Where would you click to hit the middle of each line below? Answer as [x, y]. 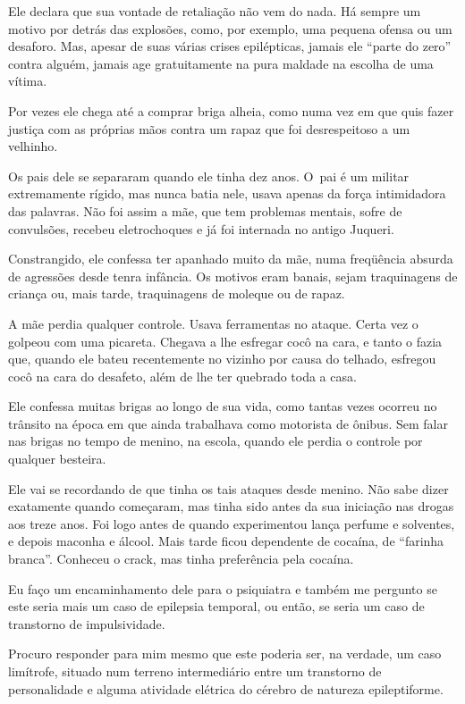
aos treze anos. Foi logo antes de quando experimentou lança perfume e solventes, [232, 523]
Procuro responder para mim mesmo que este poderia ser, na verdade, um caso [225, 654]
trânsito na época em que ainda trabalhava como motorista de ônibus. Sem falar [228, 423]
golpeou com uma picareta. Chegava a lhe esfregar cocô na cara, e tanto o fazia [225, 341]
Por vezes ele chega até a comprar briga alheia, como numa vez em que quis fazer [231, 110]
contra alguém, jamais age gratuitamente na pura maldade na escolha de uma [221, 63]
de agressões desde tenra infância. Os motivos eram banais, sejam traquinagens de [233, 276]
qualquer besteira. [57, 459]
